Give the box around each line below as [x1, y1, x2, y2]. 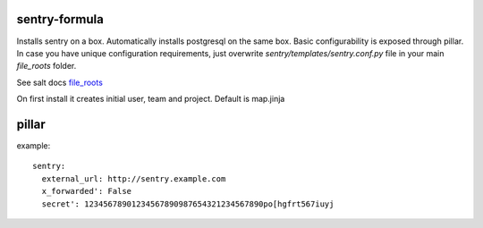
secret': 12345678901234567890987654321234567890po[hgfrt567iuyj [41, 198, 335, 209]
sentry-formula [16, 12, 105, 27]
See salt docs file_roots [16, 77, 103, 88]
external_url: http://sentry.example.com [41, 173, 226, 183]
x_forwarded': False [41, 186, 132, 197]
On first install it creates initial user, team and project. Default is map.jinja [16, 94, 285, 105]
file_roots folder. [16, 61, 77, 72]
